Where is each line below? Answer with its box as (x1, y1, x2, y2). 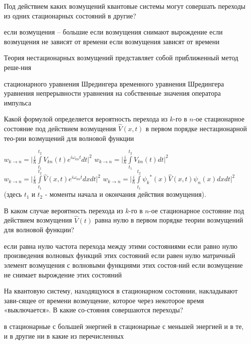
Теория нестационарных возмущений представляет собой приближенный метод (4, 52, 238, 63)
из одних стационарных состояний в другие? (4, 10, 136, 20)
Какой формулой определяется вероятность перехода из (4, 114, 168, 124)
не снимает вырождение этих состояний (4, 269, 122, 279)
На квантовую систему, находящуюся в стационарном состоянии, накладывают (4, 286, 238, 296)
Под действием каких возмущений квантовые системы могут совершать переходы (4, 1, 246, 11)
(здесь (4, 189, 22, 199)
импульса (4, 97, 32, 107)
